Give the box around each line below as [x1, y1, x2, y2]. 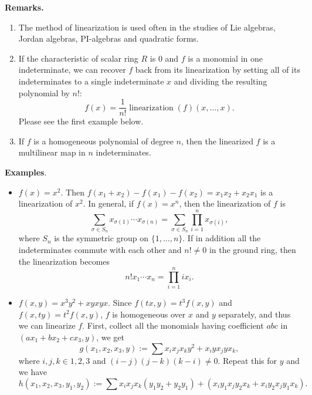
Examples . [5, 166, 47, 178]
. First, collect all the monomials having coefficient [82, 319, 264, 332]
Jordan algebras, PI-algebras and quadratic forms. [18, 32, 199, 45]
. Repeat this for [218, 354, 277, 366]
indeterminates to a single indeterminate [18, 75, 164, 87]
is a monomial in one [188, 52, 263, 64]
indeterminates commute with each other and [18, 243, 182, 255]
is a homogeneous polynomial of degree [33, 134, 174, 147]
